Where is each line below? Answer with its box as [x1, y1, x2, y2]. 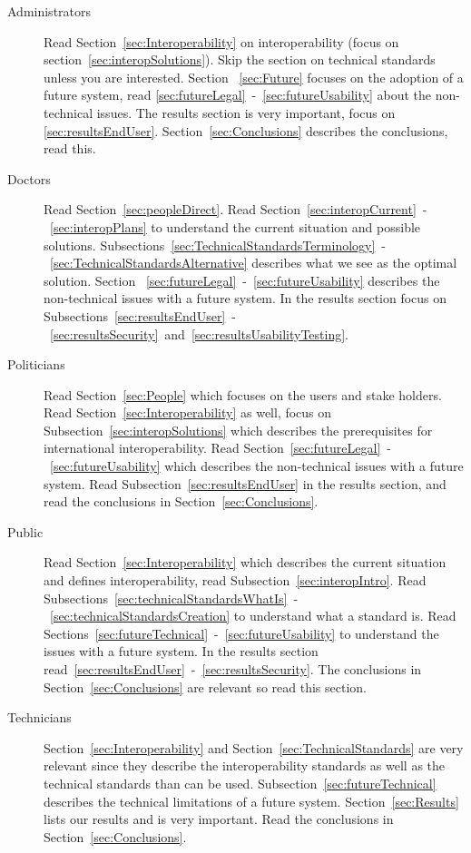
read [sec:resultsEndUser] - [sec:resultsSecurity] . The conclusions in [44, 660, 422, 678]
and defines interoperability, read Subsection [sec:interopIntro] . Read [44, 571, 427, 590]
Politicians [7, 355, 65, 374]
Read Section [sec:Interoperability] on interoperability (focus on [44, 32, 399, 51]
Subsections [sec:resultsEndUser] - [44, 306, 236, 325]
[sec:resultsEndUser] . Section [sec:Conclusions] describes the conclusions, [44, 121, 448, 140]
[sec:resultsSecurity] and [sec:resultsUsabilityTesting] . [50, 324, 349, 343]
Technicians [7, 708, 72, 727]
